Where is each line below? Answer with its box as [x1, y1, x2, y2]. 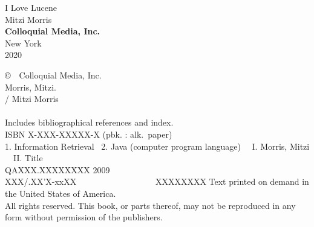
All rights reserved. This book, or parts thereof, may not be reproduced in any [5, 199, 296, 211]
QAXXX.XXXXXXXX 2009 [5, 163, 110, 176]
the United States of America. [5, 187, 116, 199]
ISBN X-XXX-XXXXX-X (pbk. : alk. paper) [5, 127, 172, 140]
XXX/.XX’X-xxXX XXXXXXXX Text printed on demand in [5, 175, 309, 188]
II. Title [13, 152, 43, 164]
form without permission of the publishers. [5, 211, 163, 223]
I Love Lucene [5, 1, 57, 13]
